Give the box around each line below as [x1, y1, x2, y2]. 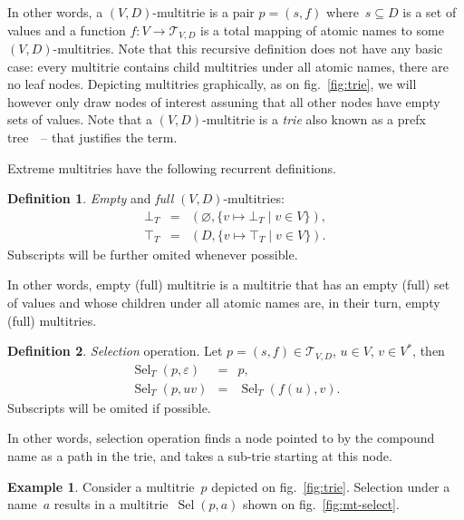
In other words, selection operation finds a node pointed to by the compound [7, 428, 435, 447]
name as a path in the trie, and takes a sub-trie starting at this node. [7, 446, 392, 465]
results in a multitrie [53, 495, 169, 514]
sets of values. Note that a [7, 110, 153, 129]
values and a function [7, 20, 126, 39]
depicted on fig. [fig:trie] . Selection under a [211, 476, 450, 495]
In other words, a [7, 3, 103, 21]
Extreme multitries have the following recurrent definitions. [7, 158, 337, 177]
